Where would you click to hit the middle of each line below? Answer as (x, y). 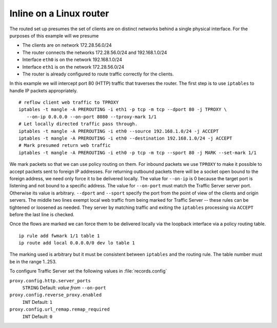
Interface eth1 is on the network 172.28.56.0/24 (73, 67)
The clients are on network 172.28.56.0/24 (67, 45)
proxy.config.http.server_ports (50, 281)
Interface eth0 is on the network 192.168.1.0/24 (72, 60)
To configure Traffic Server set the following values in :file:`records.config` (88, 271)
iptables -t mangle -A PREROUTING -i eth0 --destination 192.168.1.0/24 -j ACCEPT (125, 138)
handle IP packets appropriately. (44, 90)
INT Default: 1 (37, 302)
